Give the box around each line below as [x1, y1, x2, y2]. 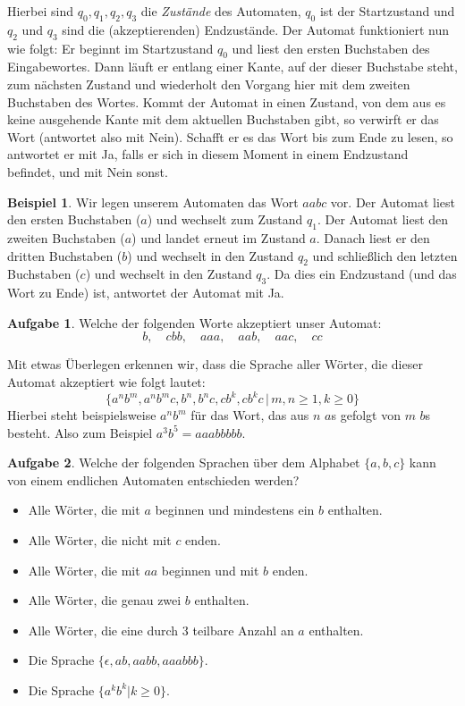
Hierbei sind [7, 2, 74, 20]
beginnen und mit [161, 560, 259, 579]
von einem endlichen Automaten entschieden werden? [7, 470, 300, 489]
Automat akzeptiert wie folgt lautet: [7, 372, 206, 391]
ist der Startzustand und [319, 2, 455, 20]
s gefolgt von [331, 406, 401, 424]
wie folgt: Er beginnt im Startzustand [7, 38, 214, 57]
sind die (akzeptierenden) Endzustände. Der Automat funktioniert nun [62, 20, 450, 38]
